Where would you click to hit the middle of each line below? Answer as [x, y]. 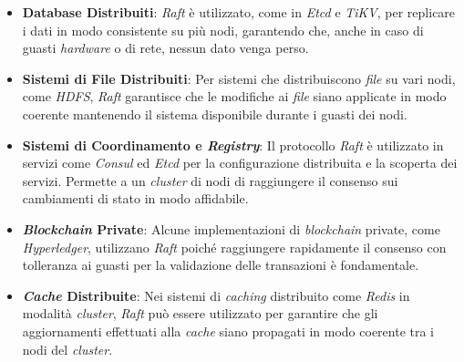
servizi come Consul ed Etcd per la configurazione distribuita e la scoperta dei [240, 163]
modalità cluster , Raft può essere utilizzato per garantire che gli [200, 313]
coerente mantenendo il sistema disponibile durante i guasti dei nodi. [215, 114]
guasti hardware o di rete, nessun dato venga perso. [165, 48]
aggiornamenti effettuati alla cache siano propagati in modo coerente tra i [228, 331]
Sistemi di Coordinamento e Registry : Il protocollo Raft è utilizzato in [233, 145]
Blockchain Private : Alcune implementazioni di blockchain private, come [231, 228]
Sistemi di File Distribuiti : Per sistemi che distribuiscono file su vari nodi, [239, 78]
